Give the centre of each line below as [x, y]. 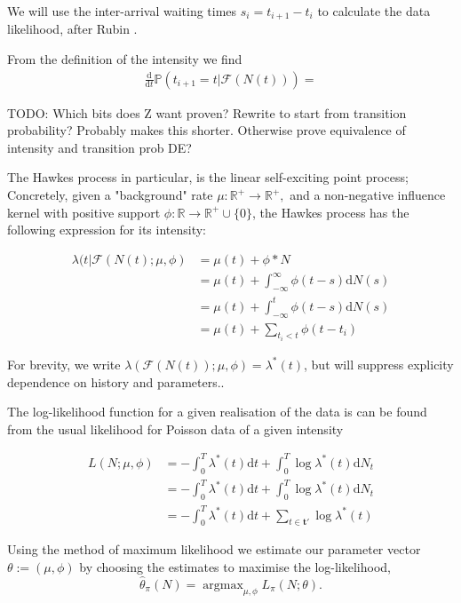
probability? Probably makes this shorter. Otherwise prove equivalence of [207, 130]
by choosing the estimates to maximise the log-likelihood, [235, 566]
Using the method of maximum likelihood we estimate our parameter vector [214, 549]
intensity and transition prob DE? [99, 147]
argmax [223, 585]
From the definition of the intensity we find [125, 59]
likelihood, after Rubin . [72, 29]
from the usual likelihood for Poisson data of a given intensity [175, 428]
